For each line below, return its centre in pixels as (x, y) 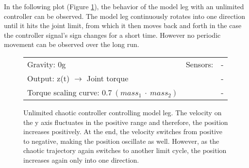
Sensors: (199, 64)
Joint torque (108, 78)
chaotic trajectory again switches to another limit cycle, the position (125, 150)
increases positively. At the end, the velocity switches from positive (123, 131)
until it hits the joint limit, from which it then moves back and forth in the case (123, 25)
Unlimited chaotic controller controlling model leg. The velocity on (123, 112)
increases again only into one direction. (81, 160)
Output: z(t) (49, 78)
